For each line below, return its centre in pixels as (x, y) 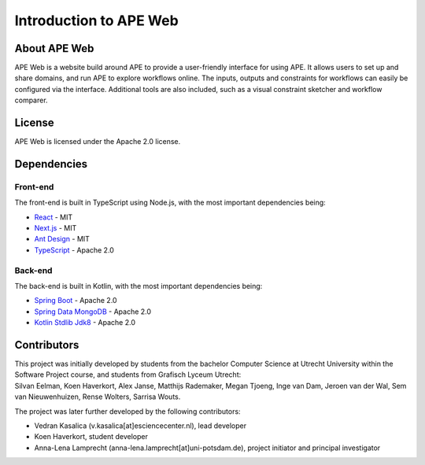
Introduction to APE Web (96, 20)
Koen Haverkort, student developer (91, 437)
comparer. (31, 100)
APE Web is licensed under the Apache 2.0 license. (98, 142)
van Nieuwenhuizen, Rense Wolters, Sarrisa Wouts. (98, 397)
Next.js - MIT (55, 228)
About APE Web (54, 48)
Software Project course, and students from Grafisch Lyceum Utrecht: (128, 375)
